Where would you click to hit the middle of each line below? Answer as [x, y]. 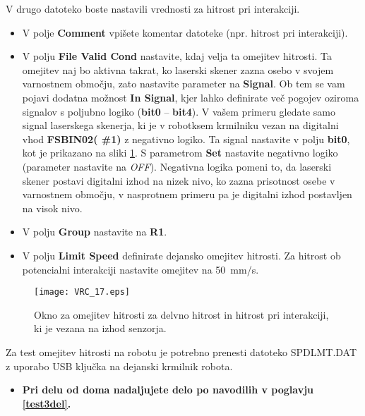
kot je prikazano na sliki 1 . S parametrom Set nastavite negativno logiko [180, 153]
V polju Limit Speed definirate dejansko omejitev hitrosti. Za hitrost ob [181, 255]
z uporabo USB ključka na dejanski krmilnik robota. [119, 366]
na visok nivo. [52, 208]
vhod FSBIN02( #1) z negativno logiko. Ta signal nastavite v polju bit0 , [186, 139]
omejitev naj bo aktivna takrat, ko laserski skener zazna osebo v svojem [178, 69]
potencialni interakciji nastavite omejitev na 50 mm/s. [140, 269]
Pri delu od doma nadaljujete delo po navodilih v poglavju [168, 390]
